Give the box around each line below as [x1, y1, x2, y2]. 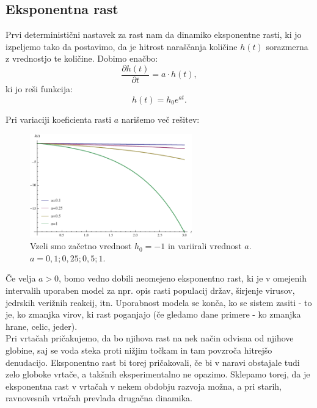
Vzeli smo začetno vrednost [30, 239, 132, 252]
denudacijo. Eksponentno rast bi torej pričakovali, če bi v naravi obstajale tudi [5, 355, 300, 368]
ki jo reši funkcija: [5, 82, 73, 95]
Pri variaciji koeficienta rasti [5, 112, 112, 125]
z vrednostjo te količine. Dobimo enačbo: [5, 52, 158, 65]
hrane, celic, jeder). [5, 319, 78, 332]
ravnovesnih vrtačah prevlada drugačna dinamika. [5, 392, 192, 404]
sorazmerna [266, 40, 308, 53]
